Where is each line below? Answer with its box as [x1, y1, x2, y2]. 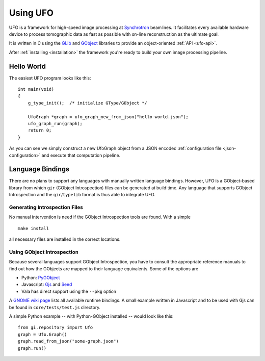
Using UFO [9, 7, 54, 18]
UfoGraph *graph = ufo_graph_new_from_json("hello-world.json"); [27, 114, 189, 120]
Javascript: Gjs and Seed [21, 282, 72, 287]
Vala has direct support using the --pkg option [21, 288, 116, 294]
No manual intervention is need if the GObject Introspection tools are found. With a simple [9, 214, 191, 220]
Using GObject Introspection [9, 248, 79, 255]
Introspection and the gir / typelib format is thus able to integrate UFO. [9, 192, 156, 198]
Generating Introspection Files [9, 204, 83, 210]
